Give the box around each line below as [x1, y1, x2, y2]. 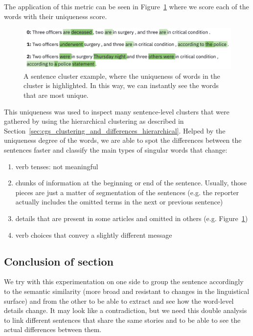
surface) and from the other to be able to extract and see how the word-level [4, 295, 234, 306]
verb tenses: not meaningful [15, 161, 98, 171]
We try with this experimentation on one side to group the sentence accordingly [4, 276, 244, 287]
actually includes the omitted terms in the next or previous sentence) [15, 197, 223, 207]
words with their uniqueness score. [4, 11, 107, 21]
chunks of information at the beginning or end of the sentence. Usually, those [15, 178, 247, 188]
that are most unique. [23, 90, 89, 100]
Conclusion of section [4, 253, 114, 269]
